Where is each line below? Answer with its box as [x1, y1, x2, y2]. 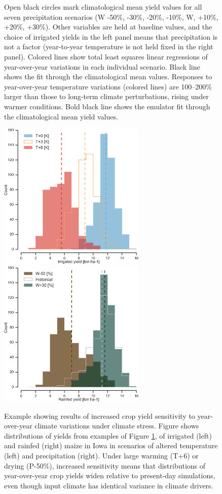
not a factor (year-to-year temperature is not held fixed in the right [4, 41, 213, 52]
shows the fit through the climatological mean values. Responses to [4, 71, 212, 82]
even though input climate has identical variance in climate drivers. [4, 480, 213, 490]
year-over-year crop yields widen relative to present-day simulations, [4, 470, 215, 481]
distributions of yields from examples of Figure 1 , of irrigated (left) [4, 430, 212, 441]
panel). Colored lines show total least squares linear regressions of [4, 51, 208, 61]
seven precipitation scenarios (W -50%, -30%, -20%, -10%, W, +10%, [4, 11, 218, 22]
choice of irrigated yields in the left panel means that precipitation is [4, 31, 218, 42]
